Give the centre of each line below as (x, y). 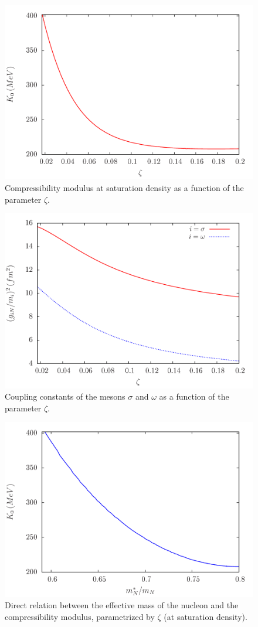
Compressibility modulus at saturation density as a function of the (124, 188)
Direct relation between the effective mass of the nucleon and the (122, 605)
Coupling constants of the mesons (65, 396)
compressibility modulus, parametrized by (80, 617)
